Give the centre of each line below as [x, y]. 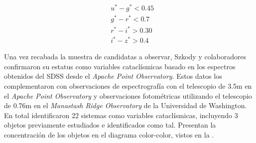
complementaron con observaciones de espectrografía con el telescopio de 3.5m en [128, 86]
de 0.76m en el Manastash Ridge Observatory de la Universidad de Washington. [126, 105]
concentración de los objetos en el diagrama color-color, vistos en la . [109, 135]
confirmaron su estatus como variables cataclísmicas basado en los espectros [120, 66]
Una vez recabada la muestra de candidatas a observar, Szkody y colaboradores [125, 57]
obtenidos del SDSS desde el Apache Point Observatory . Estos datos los [113, 76]
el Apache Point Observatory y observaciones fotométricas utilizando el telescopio [128, 95]
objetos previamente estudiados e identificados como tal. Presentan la [110, 125]
